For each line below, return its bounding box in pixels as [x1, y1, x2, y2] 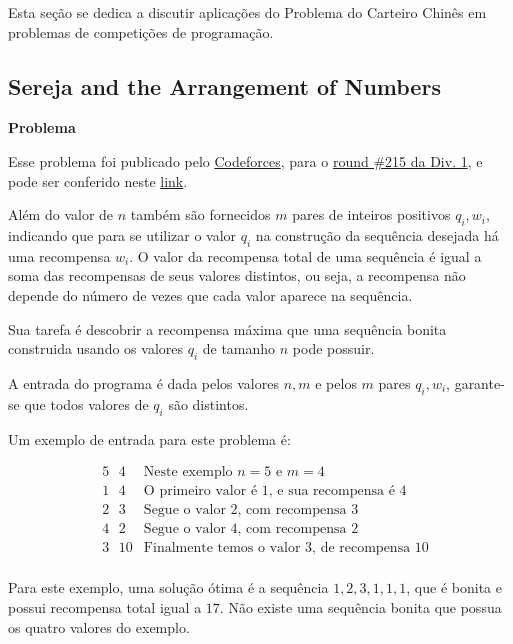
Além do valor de [8, 204, 114, 225]
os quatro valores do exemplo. [8, 616, 190, 637]
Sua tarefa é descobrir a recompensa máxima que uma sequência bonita [8, 318, 447, 339]
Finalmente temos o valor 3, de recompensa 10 [143, 541, 429, 556]
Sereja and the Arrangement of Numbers [8, 70, 441, 101]
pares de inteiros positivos [292, 204, 451, 225]
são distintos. [168, 393, 249, 414]
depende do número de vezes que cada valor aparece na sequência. [8, 284, 413, 305]
